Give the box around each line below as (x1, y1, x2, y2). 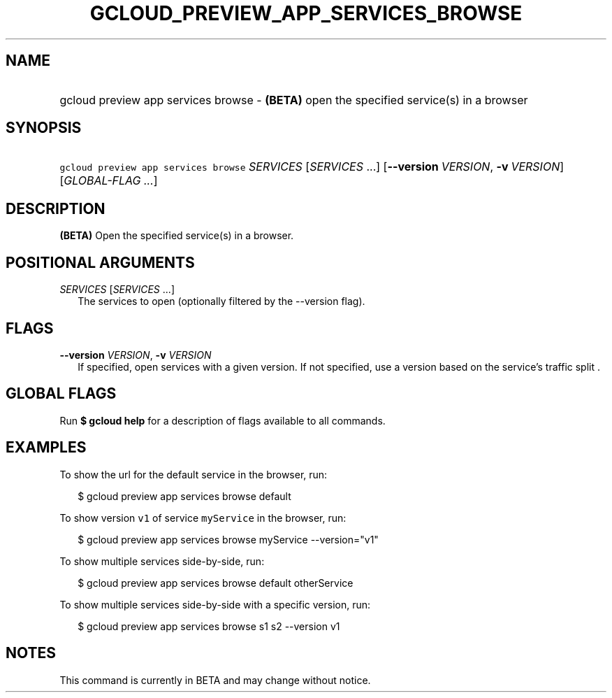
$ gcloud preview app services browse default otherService (78, 576, 354, 589)
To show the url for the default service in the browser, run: (59, 468, 328, 480)
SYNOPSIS (6, 119, 82, 137)
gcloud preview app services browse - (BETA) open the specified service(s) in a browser (59, 92, 528, 107)
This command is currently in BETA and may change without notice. (59, 674, 371, 686)
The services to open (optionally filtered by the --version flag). (78, 295, 365, 308)
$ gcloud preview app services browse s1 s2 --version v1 (78, 620, 340, 632)
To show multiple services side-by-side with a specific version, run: (59, 598, 371, 611)
